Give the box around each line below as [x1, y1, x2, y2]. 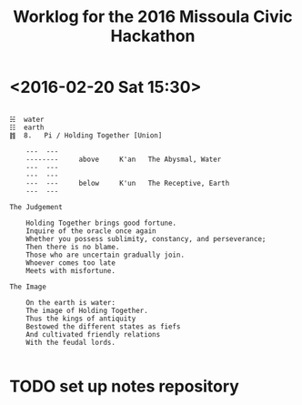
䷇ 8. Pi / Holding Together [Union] [9, 130, 163, 140]
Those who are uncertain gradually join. [25, 250, 185, 259]
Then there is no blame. [25, 242, 120, 251]
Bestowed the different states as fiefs [25, 321, 181, 331]
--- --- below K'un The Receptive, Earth [25, 178, 230, 187]
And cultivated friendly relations [25, 329, 161, 339]
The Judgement [9, 202, 64, 211]
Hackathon [110, 25, 196, 46]
